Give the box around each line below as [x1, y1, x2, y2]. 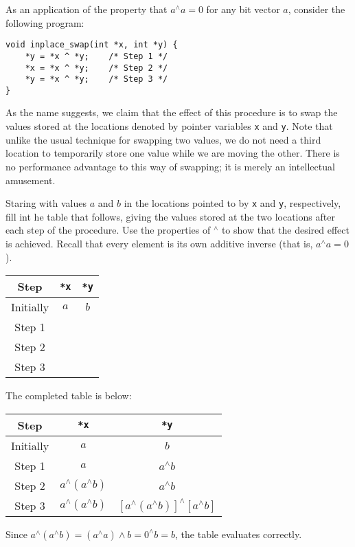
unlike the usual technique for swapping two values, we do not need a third [5, 132, 321, 146]
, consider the [288, 2, 345, 16]
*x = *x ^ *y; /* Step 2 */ [25, 63, 168, 73]
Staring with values [5, 196, 87, 210]
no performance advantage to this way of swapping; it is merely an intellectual [5, 159, 335, 173]
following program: [5, 15, 84, 30]
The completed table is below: [5, 388, 132, 403]
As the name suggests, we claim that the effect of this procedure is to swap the [5, 105, 338, 120]
